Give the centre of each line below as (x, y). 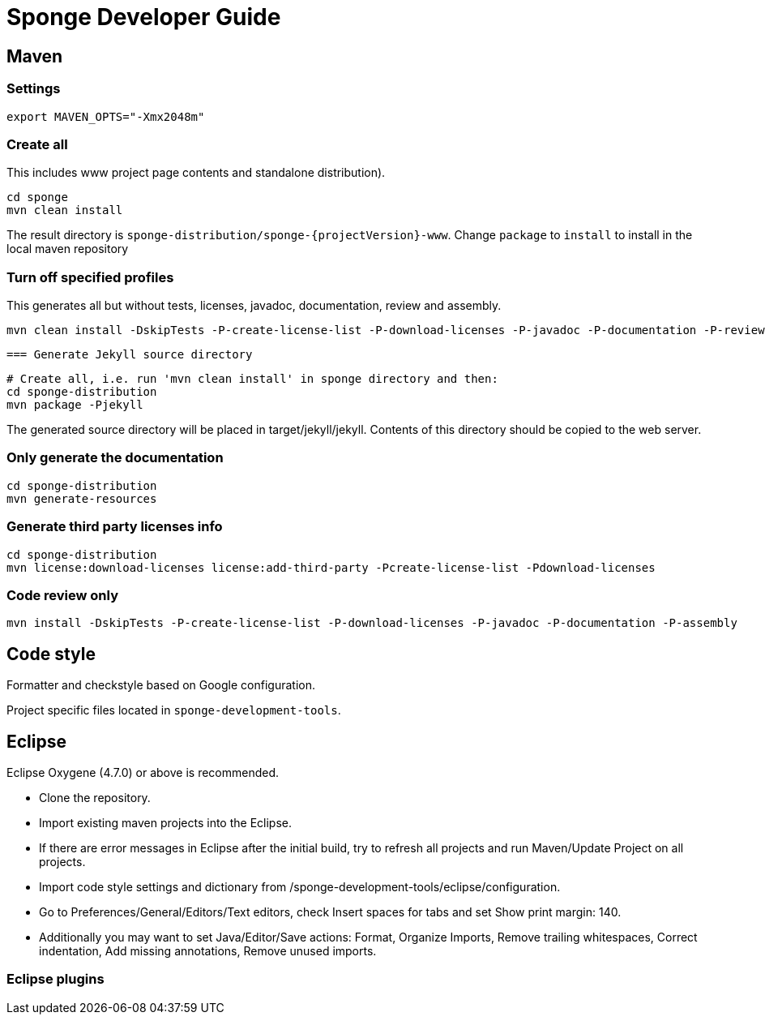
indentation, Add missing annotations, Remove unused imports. (208, 950)
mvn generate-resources (82, 498)
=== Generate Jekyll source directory (130, 355)
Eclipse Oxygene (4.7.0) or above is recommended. (143, 772)
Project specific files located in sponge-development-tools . (174, 710)
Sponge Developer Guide (144, 17)
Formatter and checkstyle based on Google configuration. (161, 685)
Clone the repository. (95, 797)
